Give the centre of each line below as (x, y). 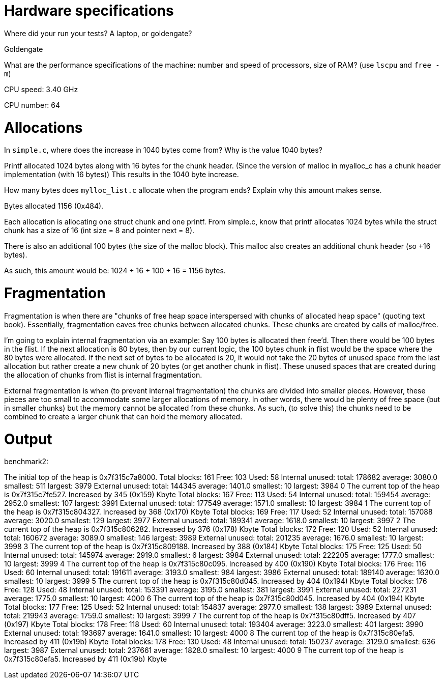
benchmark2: (26, 462)
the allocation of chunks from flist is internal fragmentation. (103, 375)
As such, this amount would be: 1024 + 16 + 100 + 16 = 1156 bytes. (115, 271)
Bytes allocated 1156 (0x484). (54, 206)
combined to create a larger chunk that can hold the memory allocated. (123, 416)
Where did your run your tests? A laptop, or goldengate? (98, 33)
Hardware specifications (89, 11)
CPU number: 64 (32, 105)
